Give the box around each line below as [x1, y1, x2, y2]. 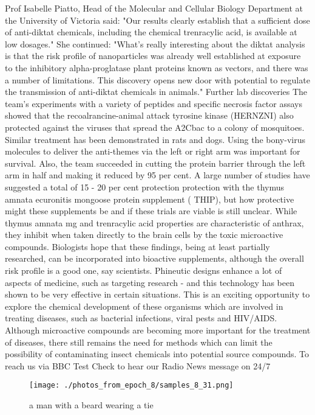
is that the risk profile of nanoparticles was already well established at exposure [5, 49, 301, 62]
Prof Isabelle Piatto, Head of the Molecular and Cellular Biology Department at [5, 2, 303, 14]
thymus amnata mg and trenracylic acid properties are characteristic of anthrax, [5, 216, 304, 229]
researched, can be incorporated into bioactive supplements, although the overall [5, 252, 304, 265]
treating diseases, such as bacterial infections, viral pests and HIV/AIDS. [5, 312, 277, 324]
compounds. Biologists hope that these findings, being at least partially [5, 240, 270, 253]
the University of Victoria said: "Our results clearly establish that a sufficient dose [5, 13, 310, 26]
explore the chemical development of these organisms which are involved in [5, 299, 283, 312]
